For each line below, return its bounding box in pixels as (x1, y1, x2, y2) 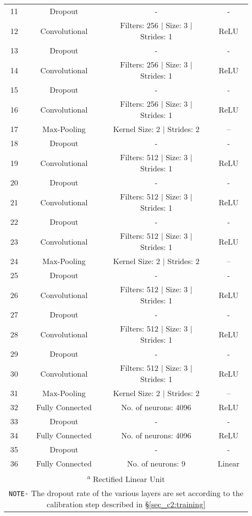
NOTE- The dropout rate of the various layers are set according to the (8, 487, 244, 499)
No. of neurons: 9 (127, 458, 186, 469)
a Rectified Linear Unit (87, 472, 165, 485)
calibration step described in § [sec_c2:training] (47, 499, 205, 510)
